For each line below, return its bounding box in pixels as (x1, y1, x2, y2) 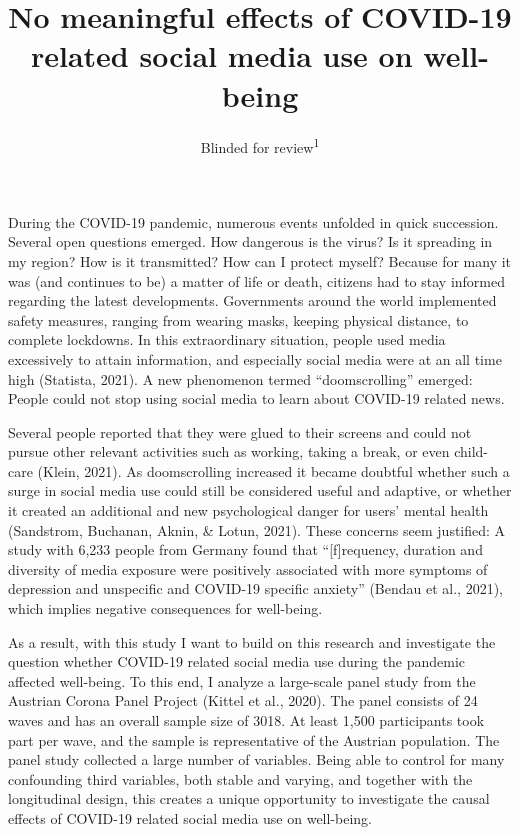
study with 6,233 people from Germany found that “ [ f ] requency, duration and (8, 539, 483, 560)
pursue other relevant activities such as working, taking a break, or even (8, 441, 450, 462)
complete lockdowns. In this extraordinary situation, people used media (8, 329, 446, 350)
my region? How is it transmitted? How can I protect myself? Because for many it (8, 250, 512, 271)
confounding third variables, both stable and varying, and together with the (8, 768, 473, 789)
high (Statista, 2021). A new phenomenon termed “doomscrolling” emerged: (8, 368, 473, 389)
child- (454, 441, 489, 462)
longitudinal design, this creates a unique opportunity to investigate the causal (8, 788, 490, 809)
